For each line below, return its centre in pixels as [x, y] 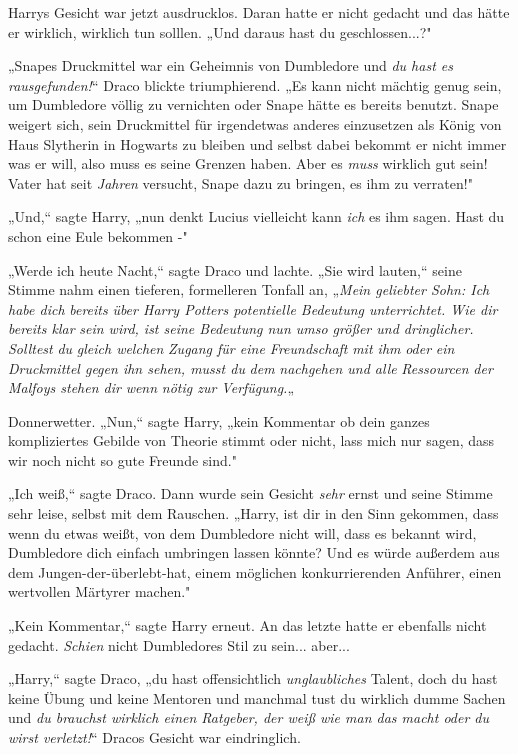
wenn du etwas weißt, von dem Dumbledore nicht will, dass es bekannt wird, [242, 532]
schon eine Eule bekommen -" [98, 235]
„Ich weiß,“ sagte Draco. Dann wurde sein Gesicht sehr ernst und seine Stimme [250, 493]
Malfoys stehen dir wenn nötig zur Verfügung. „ [151, 387]
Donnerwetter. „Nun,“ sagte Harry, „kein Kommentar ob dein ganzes [219, 420]
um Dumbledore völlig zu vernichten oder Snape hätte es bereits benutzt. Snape [253, 104]
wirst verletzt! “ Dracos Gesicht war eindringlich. [154, 737]
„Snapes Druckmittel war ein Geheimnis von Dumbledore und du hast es [230, 65]
